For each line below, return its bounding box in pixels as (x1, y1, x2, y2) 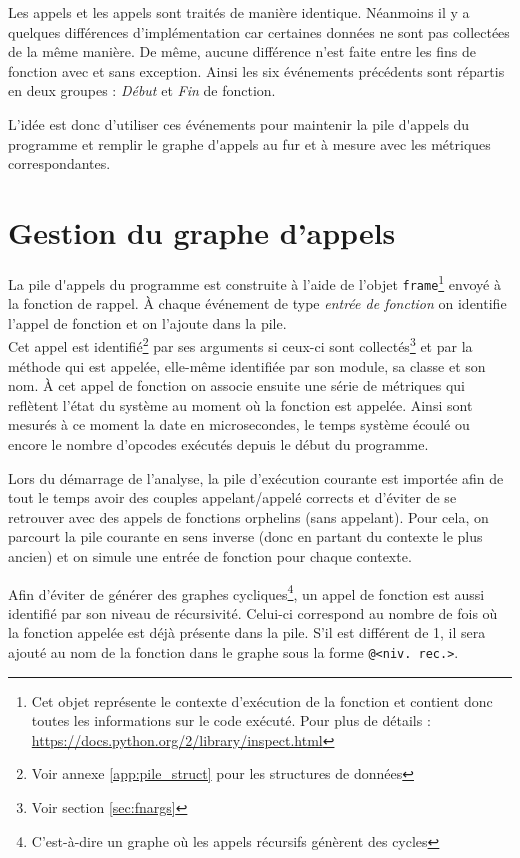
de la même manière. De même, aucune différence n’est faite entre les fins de (8, 41, 476, 62)
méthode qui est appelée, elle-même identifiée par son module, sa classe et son (8, 355, 486, 376)
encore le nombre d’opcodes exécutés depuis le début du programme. (8, 434, 429, 454)
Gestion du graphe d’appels (8, 211, 396, 252)
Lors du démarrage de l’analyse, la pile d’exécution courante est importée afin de (8, 467, 504, 488)
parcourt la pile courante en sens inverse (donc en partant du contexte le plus (8, 526, 483, 547)
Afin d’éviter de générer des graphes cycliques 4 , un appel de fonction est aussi (8, 580, 485, 604)
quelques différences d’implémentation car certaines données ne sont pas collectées (8, 21, 510, 42)
